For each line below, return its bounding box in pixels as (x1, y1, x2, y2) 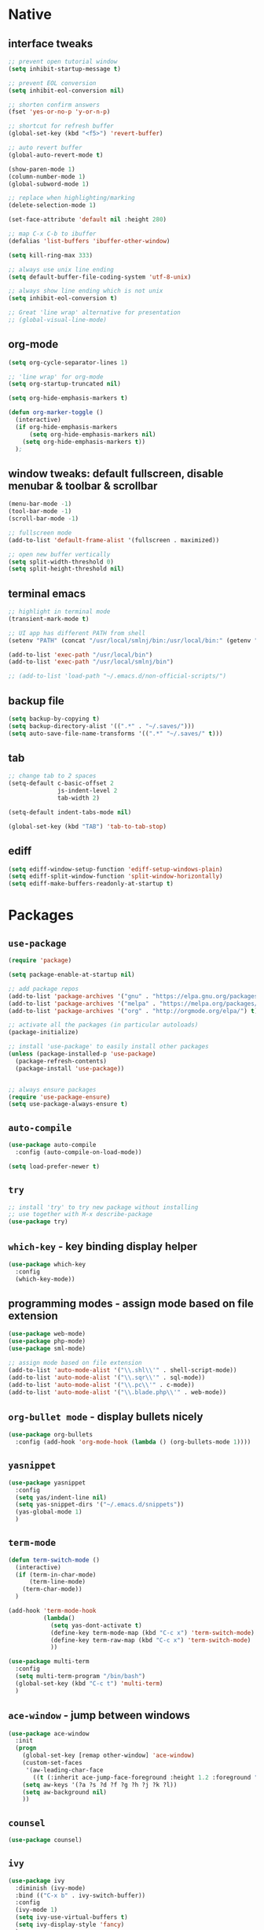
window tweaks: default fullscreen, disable (8, 467, 224, 480)
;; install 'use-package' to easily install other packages (8, 1043, 210, 1051)
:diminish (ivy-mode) (15, 1884, 86, 1892)
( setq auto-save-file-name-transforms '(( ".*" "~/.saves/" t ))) (8, 730, 223, 738)
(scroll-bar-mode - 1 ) (8, 515, 79, 523)
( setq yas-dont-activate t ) (49, 1621, 143, 1629)
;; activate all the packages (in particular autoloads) (8, 1021, 199, 1029)
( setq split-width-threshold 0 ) (8, 557, 114, 566)
